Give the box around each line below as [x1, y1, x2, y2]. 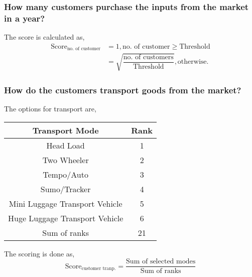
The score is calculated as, [4, 32, 85, 42]
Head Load [46, 139, 85, 151]
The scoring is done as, [4, 248, 75, 258]
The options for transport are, [4, 103, 96, 114]
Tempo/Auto [43, 168, 88, 180]
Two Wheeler [42, 154, 89, 166]
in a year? [4, 12, 45, 24]
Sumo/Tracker [40, 183, 91, 195]
